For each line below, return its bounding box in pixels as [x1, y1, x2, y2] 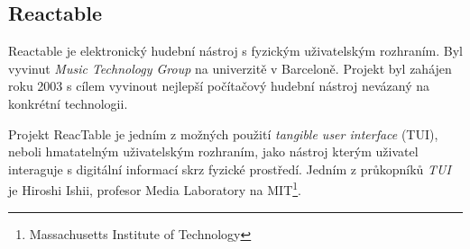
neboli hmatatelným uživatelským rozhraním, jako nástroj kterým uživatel [8, 142, 419, 161]
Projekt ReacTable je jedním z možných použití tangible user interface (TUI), [8, 124, 438, 143]
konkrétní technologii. [8, 93, 128, 112]
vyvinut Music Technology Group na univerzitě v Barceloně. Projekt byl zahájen [8, 58, 452, 77]
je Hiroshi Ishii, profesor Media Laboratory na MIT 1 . [8, 178, 302, 200]
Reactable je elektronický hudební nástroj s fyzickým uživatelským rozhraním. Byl [8, 41, 464, 60]
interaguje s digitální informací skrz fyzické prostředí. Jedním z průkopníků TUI [8, 159, 451, 178]
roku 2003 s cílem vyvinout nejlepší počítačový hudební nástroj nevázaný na [8, 76, 430, 95]
